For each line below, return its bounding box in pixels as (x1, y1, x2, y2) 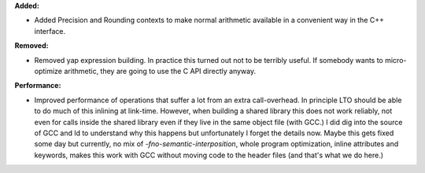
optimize (34, 66, 63, 75)
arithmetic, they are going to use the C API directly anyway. (64, 66, 256, 75)
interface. (34, 26, 66, 35)
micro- (384, 55, 407, 64)
